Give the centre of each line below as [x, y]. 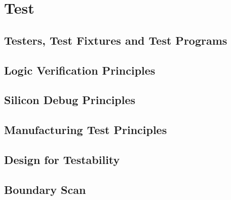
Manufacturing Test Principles [86, 130]
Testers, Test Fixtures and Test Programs [116, 40]
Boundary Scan [45, 189]
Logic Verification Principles [80, 70]
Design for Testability [62, 159]
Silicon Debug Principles [70, 100]
